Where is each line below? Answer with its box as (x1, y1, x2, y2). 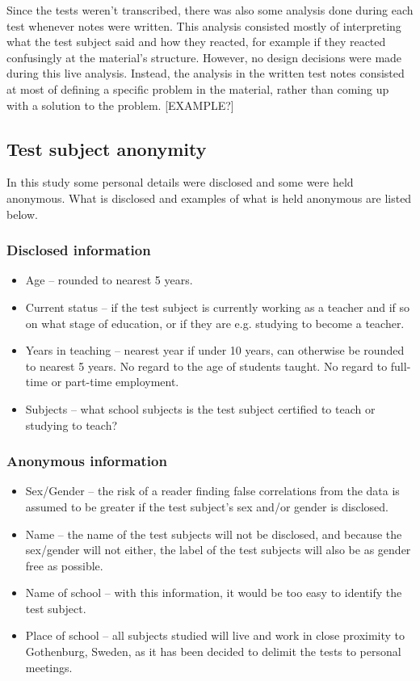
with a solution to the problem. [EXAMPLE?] (6, 96, 234, 113)
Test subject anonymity (6, 136, 207, 161)
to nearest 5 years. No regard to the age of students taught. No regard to (25, 357, 388, 374)
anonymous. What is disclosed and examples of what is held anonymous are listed (6, 189, 412, 206)
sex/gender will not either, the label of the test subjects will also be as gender (25, 541, 411, 558)
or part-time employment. (51, 373, 179, 390)
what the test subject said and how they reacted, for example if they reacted (6, 33, 386, 50)
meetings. (25, 658, 73, 675)
